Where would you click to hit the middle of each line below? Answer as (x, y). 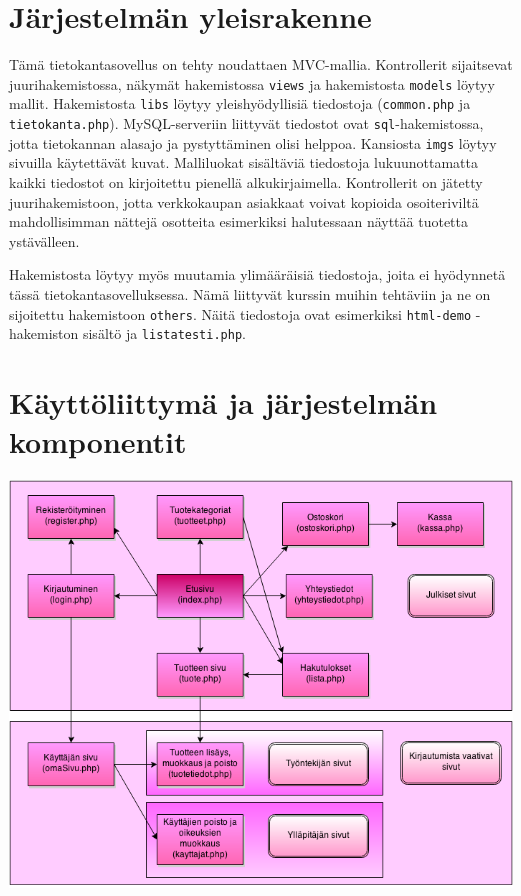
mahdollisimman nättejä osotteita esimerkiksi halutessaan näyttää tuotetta (239, 221)
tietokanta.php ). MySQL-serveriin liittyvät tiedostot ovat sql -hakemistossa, (246, 123)
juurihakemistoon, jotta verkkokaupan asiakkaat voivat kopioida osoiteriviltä (244, 201)
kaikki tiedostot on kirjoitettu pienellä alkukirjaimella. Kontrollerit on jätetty (246, 181)
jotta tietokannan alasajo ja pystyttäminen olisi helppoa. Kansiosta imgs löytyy (253, 142)
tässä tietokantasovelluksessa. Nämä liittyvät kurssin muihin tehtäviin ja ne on (250, 293)
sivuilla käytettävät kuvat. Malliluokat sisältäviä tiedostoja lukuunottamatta (243, 162)
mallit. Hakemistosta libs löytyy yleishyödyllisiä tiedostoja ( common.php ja (240, 103)
